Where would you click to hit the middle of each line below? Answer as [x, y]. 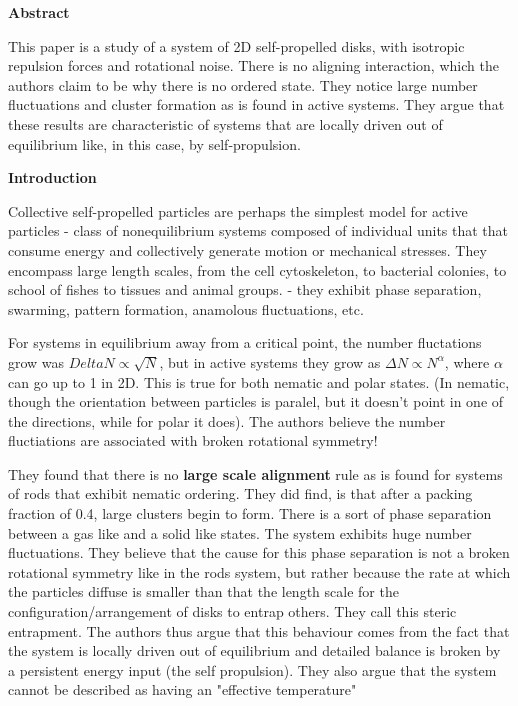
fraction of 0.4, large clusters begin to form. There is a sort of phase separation [250, 513]
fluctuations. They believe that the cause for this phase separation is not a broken [259, 552]
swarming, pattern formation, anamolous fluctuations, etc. [186, 308]
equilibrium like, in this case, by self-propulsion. [154, 143]
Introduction [52, 177]
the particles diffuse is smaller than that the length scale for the [203, 591]
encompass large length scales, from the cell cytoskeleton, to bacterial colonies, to [257, 269]
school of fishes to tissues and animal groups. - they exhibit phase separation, [245, 289]
